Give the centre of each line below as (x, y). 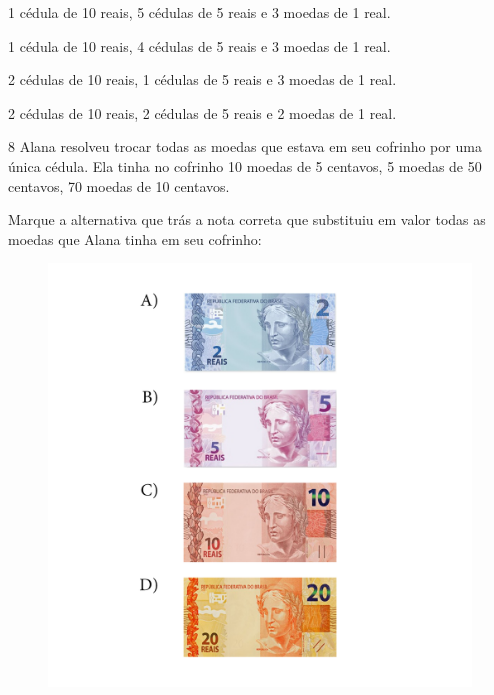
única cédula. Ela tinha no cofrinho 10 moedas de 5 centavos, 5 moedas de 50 (245, 165)
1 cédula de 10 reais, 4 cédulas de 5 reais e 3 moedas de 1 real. (199, 45)
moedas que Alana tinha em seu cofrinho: (135, 238)
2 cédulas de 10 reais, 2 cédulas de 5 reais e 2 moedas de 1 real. (202, 112)
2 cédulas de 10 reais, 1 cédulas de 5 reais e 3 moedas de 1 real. (202, 79)
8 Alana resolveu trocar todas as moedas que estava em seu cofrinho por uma (245, 146)
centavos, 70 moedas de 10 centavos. (119, 185)
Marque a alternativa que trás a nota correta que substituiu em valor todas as (247, 219)
